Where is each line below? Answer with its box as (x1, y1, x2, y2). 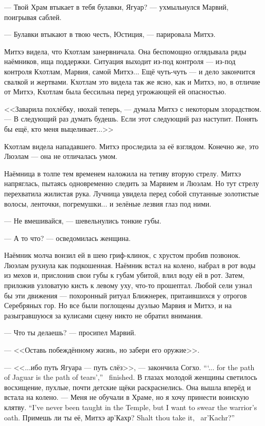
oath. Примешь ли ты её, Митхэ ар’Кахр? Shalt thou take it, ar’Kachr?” (4, 412, 235, 422)
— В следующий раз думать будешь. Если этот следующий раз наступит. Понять (4, 113, 258, 124)
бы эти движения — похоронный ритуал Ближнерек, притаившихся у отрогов (4, 290, 247, 300)
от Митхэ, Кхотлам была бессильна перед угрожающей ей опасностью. (4, 86, 227, 97)
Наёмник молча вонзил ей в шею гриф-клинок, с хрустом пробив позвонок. (4, 250, 241, 260)
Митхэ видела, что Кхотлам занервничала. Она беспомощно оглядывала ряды (4, 46, 247, 56)
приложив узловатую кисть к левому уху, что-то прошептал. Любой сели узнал (4, 280, 252, 291)
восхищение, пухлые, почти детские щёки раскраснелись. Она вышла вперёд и (4, 381, 251, 392)
